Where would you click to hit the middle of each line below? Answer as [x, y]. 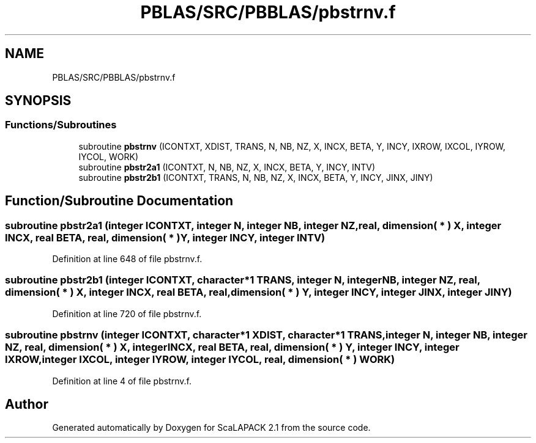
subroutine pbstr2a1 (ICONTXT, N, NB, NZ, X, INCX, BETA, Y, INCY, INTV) [227, 167]
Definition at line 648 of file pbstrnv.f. [127, 259]
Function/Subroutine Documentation [119, 201]
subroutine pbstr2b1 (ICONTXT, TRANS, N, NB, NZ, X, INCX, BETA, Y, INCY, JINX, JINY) [256, 177]
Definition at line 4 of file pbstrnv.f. [122, 381]
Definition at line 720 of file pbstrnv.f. [127, 313]
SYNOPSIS [38, 101]
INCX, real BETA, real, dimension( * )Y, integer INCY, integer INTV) [165, 237]
